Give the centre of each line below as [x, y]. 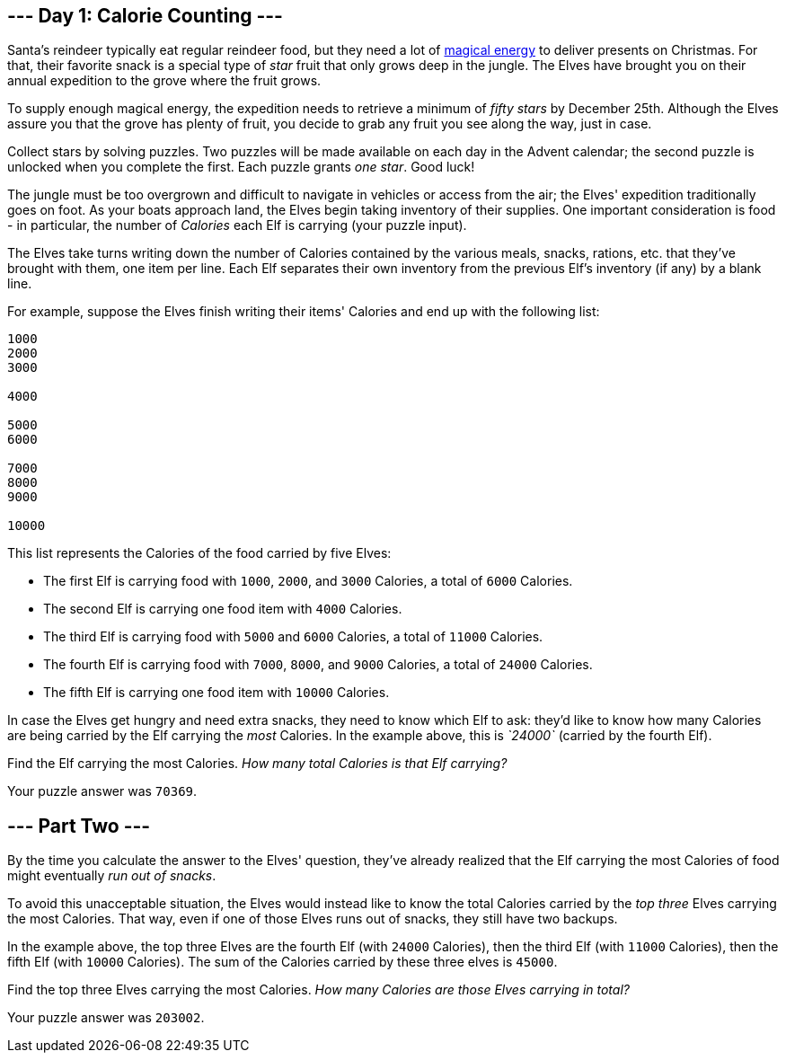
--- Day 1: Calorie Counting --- [145, 16]
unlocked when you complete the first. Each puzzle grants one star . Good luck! [241, 167]
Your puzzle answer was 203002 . [106, 1018]
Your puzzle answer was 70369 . [102, 791]
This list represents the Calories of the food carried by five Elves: [199, 553]
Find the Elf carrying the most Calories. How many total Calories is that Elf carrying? [257, 764]
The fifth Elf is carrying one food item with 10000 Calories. [216, 693]
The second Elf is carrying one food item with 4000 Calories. [223, 609]
